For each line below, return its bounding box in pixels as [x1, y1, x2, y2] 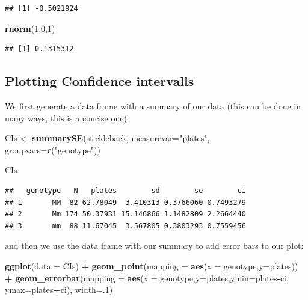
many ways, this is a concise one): [5, 111, 129, 124]
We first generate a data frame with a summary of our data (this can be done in [5, 99, 301, 112]
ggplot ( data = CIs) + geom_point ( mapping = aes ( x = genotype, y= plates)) [5, 259, 298, 272]
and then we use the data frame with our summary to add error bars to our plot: [5, 239, 304, 252]
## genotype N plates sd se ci [5, 186, 246, 195]
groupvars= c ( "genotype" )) [5, 143, 100, 156]
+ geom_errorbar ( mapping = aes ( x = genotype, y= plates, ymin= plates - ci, [5, 271, 289, 284]
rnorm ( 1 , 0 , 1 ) [5, 22, 55, 34]
